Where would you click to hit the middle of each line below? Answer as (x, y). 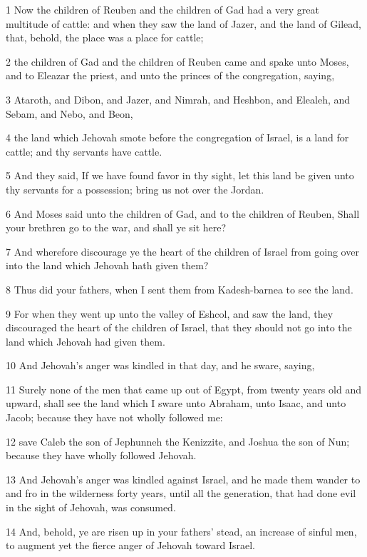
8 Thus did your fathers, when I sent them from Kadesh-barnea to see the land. (180, 289)
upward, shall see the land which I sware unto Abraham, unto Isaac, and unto (176, 403)
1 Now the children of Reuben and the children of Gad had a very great (162, 9)
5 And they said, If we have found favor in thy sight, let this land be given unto (180, 175)
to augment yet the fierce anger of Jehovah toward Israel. (130, 545)
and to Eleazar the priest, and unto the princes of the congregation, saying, (170, 75)
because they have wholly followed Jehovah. (101, 455)
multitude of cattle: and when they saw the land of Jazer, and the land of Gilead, (183, 23)
